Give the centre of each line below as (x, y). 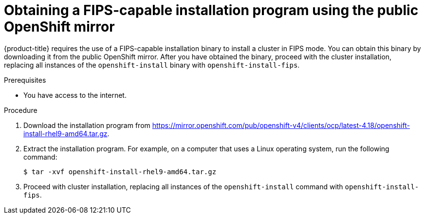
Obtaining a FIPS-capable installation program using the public (211, 10)
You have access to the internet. (75, 95)
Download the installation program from (87, 125)
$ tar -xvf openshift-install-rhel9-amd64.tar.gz (120, 172)
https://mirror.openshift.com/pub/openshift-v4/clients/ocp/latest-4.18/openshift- (281, 125)
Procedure (21, 110)
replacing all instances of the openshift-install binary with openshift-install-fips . (152, 65)
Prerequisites (25, 80)
